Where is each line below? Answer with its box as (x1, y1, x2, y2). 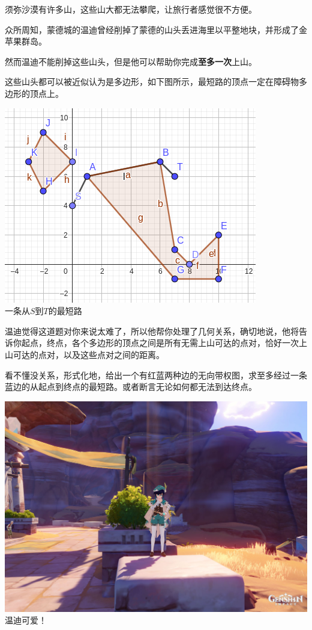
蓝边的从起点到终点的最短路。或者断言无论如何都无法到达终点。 (5, 380, 257, 393)
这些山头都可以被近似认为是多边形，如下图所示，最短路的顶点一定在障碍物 (5, 75, 299, 88)
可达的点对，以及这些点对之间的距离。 (13, 348, 164, 360)
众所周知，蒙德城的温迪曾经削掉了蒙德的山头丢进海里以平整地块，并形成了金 (5, 23, 307, 36)
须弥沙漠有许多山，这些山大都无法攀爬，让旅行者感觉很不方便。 (5, 3, 257, 15)
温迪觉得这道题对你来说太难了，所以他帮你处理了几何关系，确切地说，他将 (5, 324, 299, 337)
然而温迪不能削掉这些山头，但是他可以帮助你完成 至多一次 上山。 (5, 55, 257, 67)
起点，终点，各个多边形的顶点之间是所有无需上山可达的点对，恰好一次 (21, 336, 299, 349)
